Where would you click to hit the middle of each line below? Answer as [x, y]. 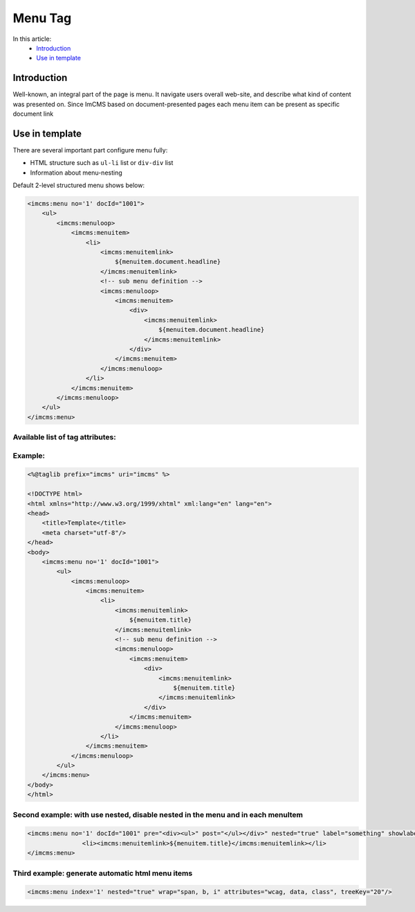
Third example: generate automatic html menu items [103, 873]
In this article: [32, 39]
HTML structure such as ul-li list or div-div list [102, 163]
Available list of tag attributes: [65, 437]
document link [33, 114]
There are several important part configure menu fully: [90, 150]
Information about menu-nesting [76, 173]
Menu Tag [42, 18]
